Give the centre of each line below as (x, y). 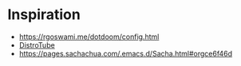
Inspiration (44, 15)
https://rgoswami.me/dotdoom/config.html (89, 37)
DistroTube (37, 45)
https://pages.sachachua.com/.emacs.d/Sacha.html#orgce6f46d (126, 53)
